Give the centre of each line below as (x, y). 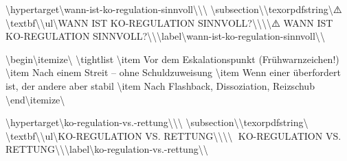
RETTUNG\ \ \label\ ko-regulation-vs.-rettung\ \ (107, 149)
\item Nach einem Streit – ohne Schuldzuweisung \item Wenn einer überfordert (173, 72)
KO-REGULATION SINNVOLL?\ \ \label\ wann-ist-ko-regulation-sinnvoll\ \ (165, 36)
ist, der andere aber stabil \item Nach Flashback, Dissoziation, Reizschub (160, 85)
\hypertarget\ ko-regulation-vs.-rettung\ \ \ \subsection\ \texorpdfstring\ (157, 122)
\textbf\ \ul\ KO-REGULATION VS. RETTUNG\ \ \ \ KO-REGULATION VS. (173, 135)
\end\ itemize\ (35, 99)
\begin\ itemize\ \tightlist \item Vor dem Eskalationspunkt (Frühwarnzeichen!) (172, 59)
